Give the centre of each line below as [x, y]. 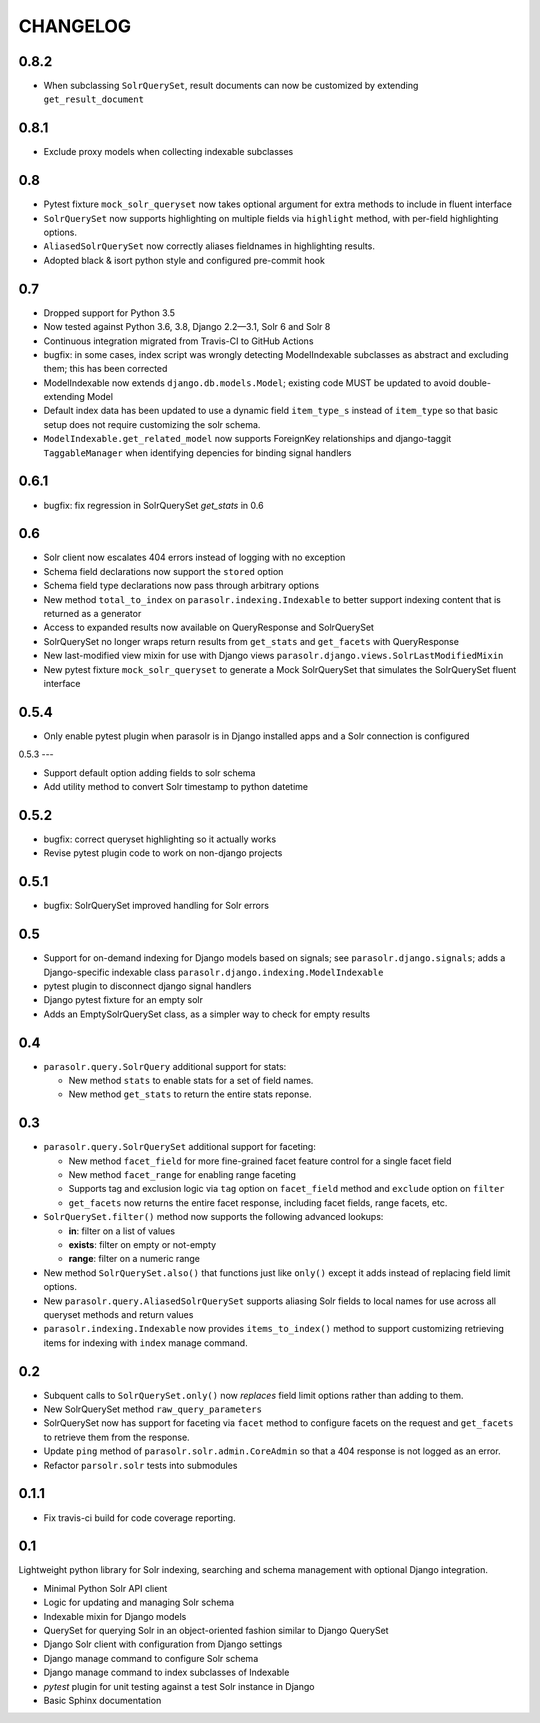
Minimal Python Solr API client [105, 1588]
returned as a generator [92, 614]
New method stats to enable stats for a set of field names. [191, 1081]
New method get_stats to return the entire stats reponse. [190, 1094]
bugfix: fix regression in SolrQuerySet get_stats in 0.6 [153, 505]
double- [475, 382]
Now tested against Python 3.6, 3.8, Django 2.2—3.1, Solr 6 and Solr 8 [187, 327]
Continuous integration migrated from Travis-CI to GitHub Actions [178, 341]
